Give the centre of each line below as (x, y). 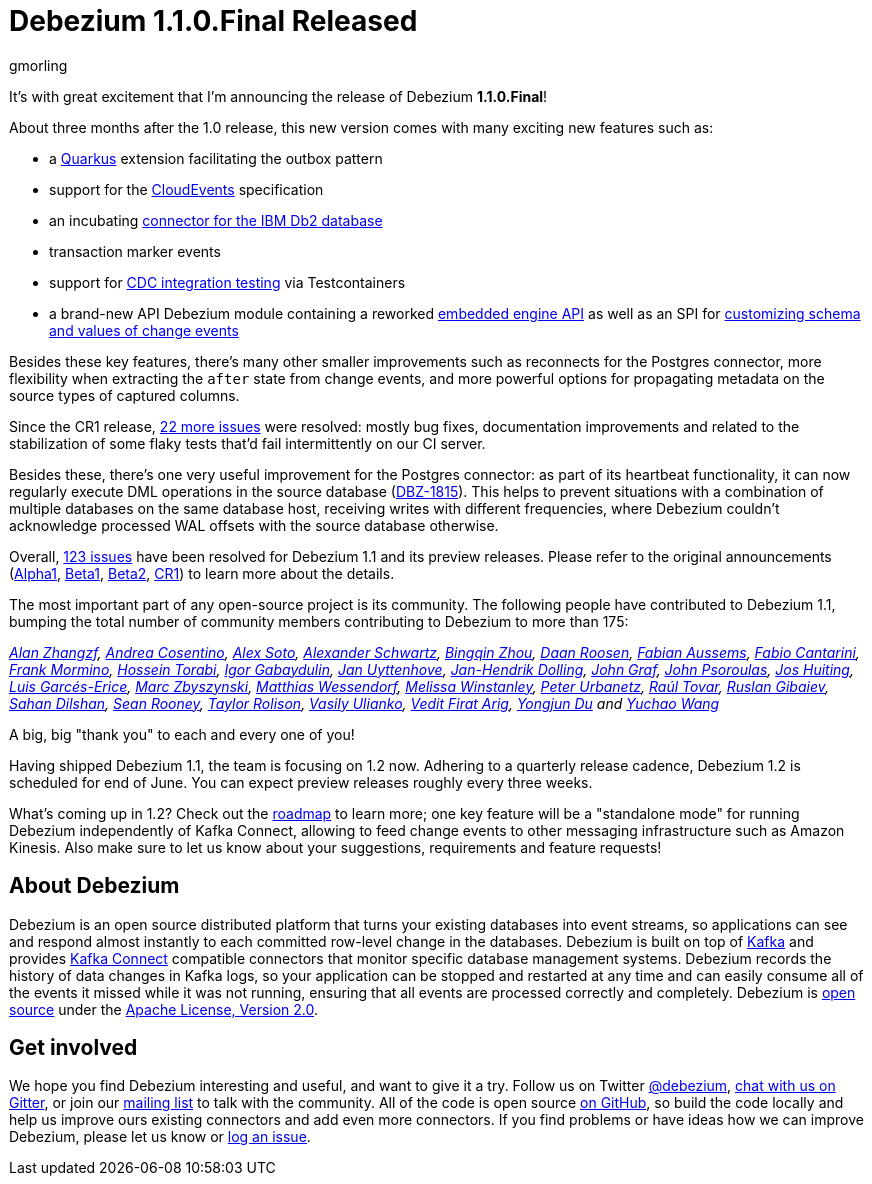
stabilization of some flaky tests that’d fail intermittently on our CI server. (247, 443)
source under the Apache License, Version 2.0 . (164, 1009)
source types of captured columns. (124, 395)
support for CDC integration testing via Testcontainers (227, 282)
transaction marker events (135, 251)
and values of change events (144, 330)
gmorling (38, 65)
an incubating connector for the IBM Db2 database (216, 220)
